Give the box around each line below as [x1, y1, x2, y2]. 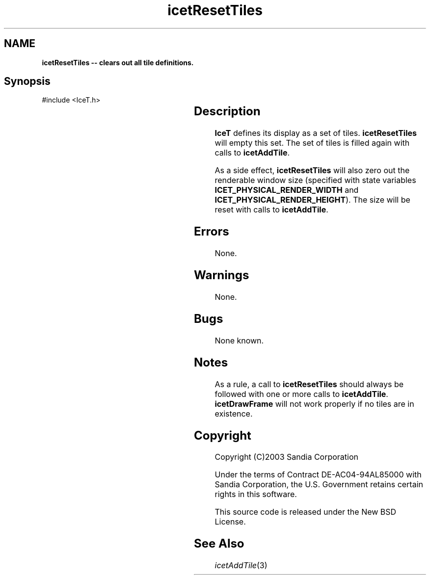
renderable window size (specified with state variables [215, 175, 416, 185]
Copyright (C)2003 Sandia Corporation [215, 452, 359, 462]
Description [193, 104, 261, 119]
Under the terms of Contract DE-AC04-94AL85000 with [215, 470, 422, 480]
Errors [193, 224, 229, 239]
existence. [215, 408, 253, 419]
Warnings [193, 268, 249, 283]
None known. [215, 335, 264, 345]
